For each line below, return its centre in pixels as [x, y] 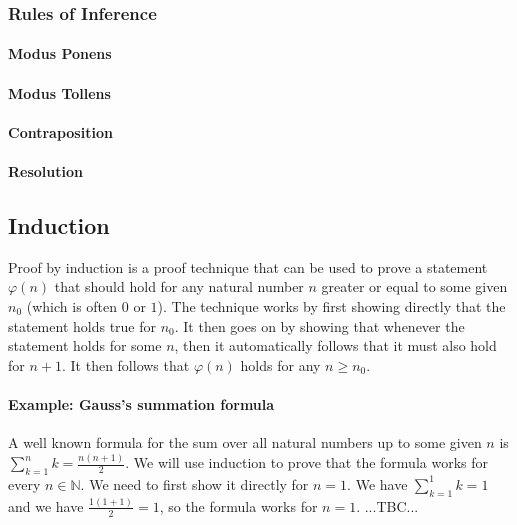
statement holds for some [85, 345]
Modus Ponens [60, 53]
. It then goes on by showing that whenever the [319, 325]
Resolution [45, 171]
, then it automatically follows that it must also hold [335, 345]
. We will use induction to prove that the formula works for [307, 462]
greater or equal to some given [414, 286]
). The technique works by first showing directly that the [331, 305]
